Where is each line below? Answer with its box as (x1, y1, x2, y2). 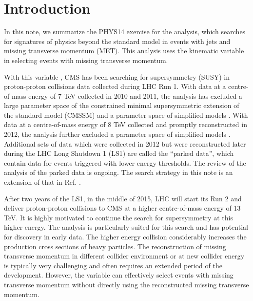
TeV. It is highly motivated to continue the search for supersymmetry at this (4, 212, 233, 222)
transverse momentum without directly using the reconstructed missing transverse (4, 279, 249, 289)
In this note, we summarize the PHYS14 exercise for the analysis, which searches (4, 26, 246, 37)
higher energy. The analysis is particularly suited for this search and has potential (4, 222, 248, 232)
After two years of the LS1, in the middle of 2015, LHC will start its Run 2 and (4, 193, 242, 203)
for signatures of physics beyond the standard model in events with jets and (4, 36, 231, 46)
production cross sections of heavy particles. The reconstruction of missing (4, 241, 226, 251)
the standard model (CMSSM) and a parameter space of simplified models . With (4, 109, 248, 120)
